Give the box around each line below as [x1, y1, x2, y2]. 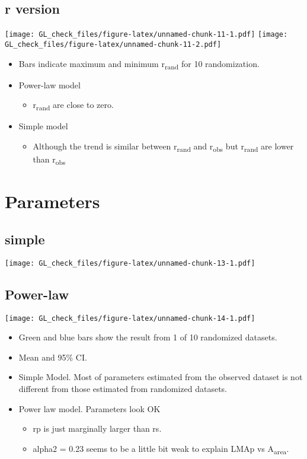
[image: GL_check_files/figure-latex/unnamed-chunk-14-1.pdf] [5, 314, 255, 323]
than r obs [33, 153, 66, 167]
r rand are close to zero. [33, 98, 114, 113]
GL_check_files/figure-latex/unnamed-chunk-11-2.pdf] [5, 40, 222, 49]
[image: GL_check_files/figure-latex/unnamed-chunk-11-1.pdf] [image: [5, 30, 288, 39]
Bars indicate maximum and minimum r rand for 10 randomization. [18, 57, 260, 71]
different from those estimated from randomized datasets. [18, 383, 228, 395]
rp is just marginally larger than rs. [33, 422, 162, 435]
